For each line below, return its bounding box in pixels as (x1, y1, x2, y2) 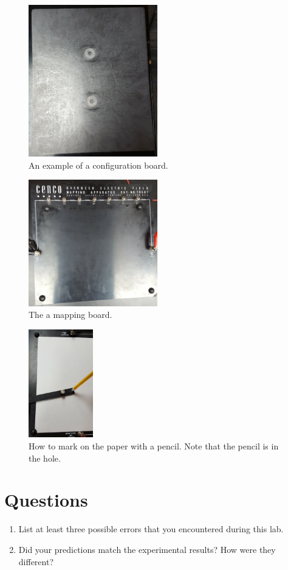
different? (18, 555, 54, 568)
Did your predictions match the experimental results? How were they (18, 543, 276, 555)
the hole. (29, 451, 61, 464)
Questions (4, 487, 88, 512)
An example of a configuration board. (29, 158, 168, 171)
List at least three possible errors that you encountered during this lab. (18, 522, 284, 535)
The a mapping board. (29, 308, 112, 321)
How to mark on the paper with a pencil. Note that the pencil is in (29, 440, 279, 452)
